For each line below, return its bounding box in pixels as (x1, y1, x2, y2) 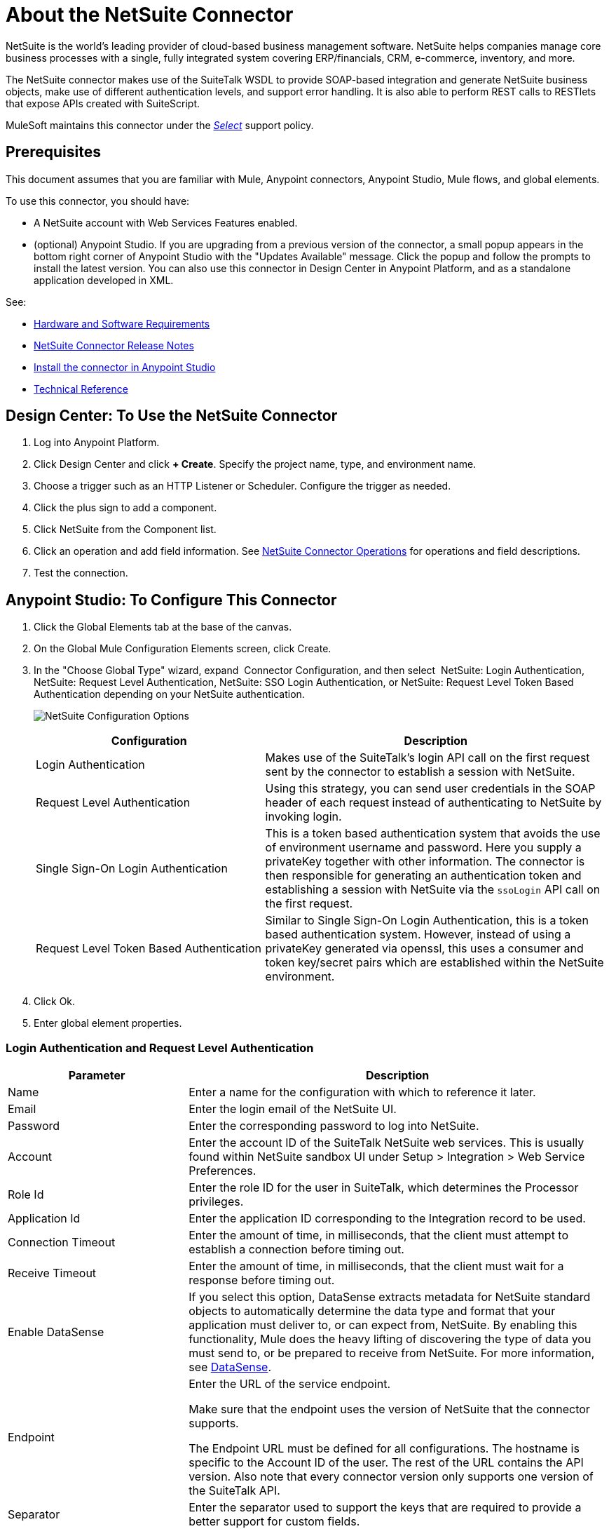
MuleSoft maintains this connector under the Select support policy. (6, 119, 314, 131)
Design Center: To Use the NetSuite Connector (6, 407, 338, 425)
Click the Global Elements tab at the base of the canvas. (34, 621, 292, 633)
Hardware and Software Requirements (34, 317, 210, 330)
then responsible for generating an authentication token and (265, 868, 582, 883)
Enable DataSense (8, 1325, 104, 1340)
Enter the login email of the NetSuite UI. (189, 1102, 397, 1117)
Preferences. (189, 1164, 256, 1178)
